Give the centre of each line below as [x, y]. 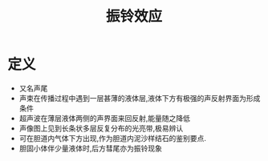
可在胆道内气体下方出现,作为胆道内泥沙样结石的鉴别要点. [112, 138]
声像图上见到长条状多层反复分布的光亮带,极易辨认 [101, 128]
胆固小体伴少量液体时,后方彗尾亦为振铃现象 [90, 148]
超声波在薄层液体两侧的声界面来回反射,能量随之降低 [104, 118]
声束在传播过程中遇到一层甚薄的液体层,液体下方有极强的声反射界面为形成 [140, 98]
